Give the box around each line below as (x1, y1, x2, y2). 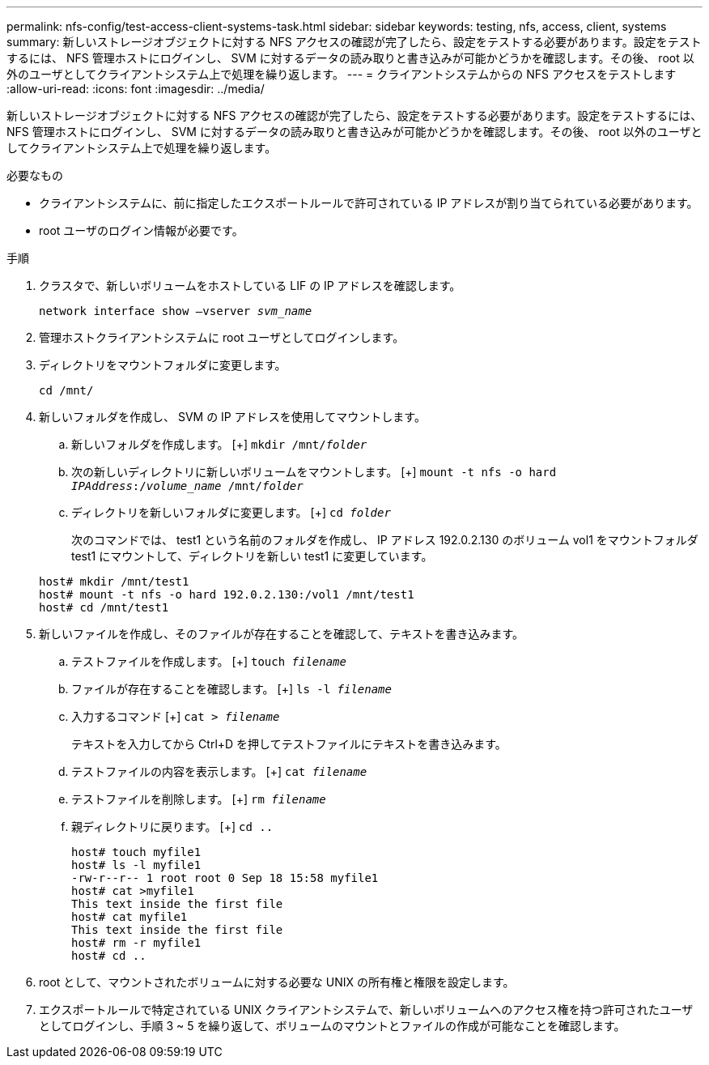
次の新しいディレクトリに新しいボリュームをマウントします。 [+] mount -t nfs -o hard (71, 465, 557, 479)
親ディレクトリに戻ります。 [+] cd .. (71, 820, 274, 833)
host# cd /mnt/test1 (39, 601, 169, 614)
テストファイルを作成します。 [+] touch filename (71, 654, 346, 668)
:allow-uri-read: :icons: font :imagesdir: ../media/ (6, 82, 265, 96)
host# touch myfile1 (71, 846, 202, 858)
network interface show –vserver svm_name (39, 305, 312, 317)
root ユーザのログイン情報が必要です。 (39, 224, 244, 237)
